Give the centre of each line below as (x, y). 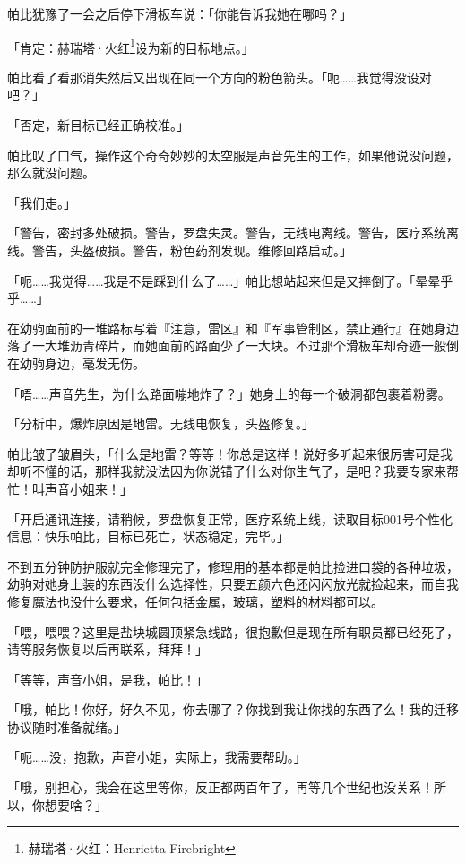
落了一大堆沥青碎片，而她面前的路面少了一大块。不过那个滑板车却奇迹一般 (227, 345)
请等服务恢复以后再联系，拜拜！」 (108, 649)
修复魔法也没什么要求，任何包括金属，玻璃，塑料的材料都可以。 (195, 601)
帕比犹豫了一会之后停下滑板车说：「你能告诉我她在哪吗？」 (180, 13)
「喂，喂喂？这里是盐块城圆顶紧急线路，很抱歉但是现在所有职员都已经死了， (233, 631)
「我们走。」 (42, 202)
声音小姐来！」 (88, 488)
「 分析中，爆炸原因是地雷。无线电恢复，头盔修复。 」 (161, 423)
